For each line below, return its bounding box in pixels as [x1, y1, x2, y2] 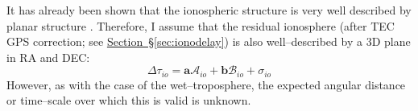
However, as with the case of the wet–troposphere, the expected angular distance [6, 76, 406, 92]
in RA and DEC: [6, 48, 90, 65]
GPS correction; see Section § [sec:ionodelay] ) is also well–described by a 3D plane [6, 33, 411, 50]
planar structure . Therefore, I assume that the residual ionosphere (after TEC [6, 17, 395, 34]
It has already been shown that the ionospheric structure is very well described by [6, 2, 412, 18]
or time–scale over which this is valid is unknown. [6, 92, 251, 109]
